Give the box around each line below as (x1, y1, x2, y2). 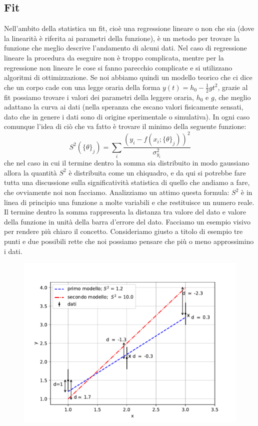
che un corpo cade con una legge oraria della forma (4, 81, 160, 92)
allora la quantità (4, 167, 57, 177)
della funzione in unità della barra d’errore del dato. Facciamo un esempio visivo (4, 216, 250, 226)
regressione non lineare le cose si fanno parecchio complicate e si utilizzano (4, 62, 232, 72)
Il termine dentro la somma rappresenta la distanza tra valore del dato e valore (4, 206, 246, 217)
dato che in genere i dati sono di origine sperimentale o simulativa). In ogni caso (4, 111, 250, 121)
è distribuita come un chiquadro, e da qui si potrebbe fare (68, 167, 246, 177)
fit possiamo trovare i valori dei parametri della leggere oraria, (4, 91, 194, 102)
